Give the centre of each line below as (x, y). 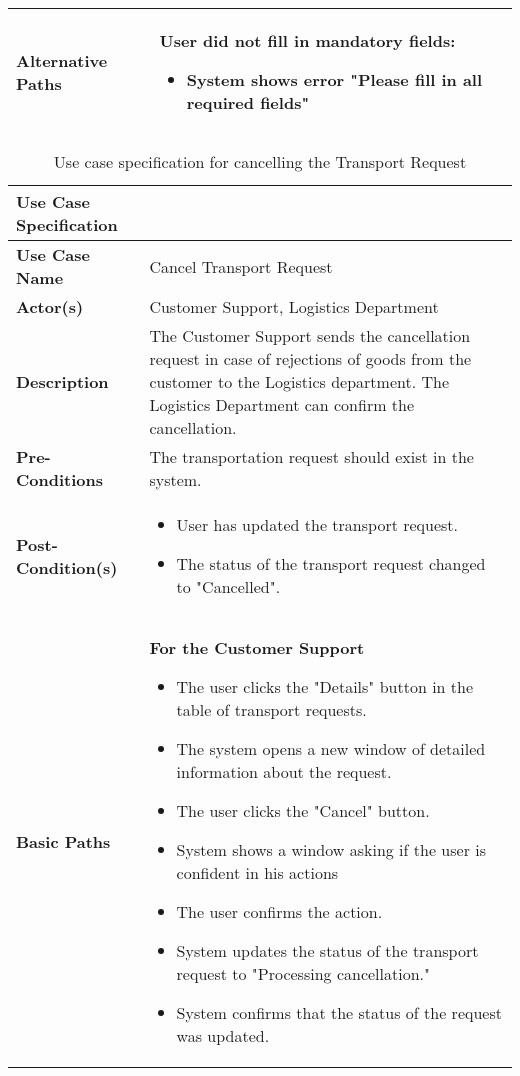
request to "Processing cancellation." (303, 973)
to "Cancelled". (228, 586)
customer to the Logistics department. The (299, 381)
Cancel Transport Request (241, 266)
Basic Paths (63, 841)
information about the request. (284, 771)
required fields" (248, 102)
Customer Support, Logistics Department (294, 306)
